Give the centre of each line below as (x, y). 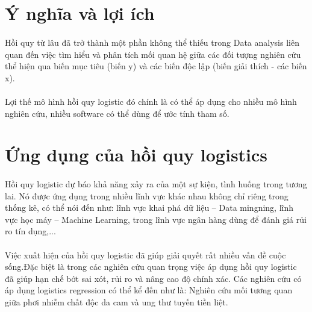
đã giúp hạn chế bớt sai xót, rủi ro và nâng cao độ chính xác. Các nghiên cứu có (153, 278)
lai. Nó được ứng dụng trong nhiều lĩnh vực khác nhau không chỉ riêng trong (147, 195)
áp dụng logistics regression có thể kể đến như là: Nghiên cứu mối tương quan (149, 290)
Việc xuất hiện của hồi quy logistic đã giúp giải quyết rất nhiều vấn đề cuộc (145, 254)
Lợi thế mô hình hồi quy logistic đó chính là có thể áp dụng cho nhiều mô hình (151, 101)
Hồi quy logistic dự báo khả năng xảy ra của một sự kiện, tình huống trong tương (156, 184)
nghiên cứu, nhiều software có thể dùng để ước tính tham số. (117, 113)
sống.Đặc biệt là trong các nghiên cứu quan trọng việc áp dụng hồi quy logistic (151, 267)
